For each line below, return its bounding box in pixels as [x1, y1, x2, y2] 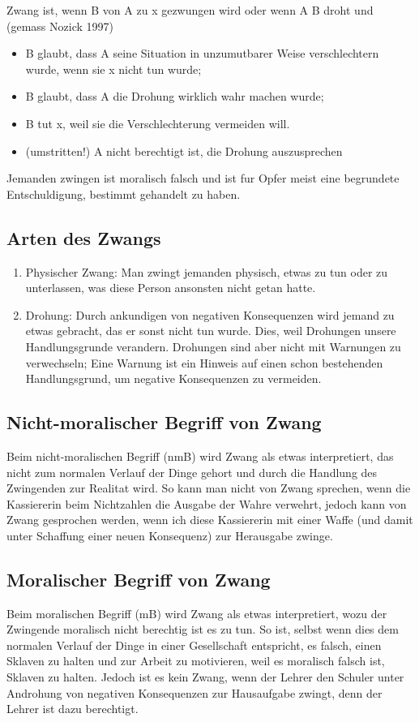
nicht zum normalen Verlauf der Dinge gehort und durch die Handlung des [6, 463, 378, 480]
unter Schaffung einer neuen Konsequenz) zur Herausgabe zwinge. [6, 526, 333, 544]
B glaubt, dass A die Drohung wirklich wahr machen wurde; [25, 88, 324, 105]
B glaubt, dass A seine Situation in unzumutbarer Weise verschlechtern [25, 45, 379, 62]
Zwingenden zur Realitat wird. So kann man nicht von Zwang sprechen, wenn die [6, 479, 411, 496]
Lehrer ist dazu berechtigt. [6, 700, 139, 717]
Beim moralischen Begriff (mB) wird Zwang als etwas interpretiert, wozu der [6, 604, 387, 621]
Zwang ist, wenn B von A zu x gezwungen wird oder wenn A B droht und [6, 2, 374, 18]
